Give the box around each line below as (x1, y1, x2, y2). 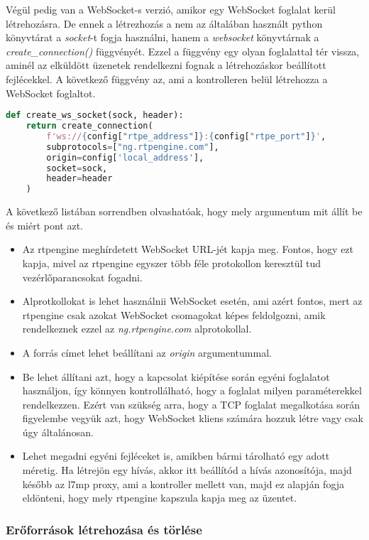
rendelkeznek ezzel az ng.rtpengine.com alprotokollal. (22, 321, 252, 336)
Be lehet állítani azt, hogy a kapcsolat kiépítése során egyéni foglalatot (22, 369, 330, 384)
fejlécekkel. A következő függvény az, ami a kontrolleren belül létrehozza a (6, 71, 328, 86)
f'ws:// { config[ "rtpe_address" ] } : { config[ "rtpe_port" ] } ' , (46, 131, 326, 141)
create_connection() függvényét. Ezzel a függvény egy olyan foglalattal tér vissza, (6, 43, 360, 58)
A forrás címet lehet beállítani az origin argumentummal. (22, 345, 272, 360)
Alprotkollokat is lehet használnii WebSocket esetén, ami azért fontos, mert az (22, 293, 363, 308)
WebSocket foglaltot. (6, 85, 96, 100)
